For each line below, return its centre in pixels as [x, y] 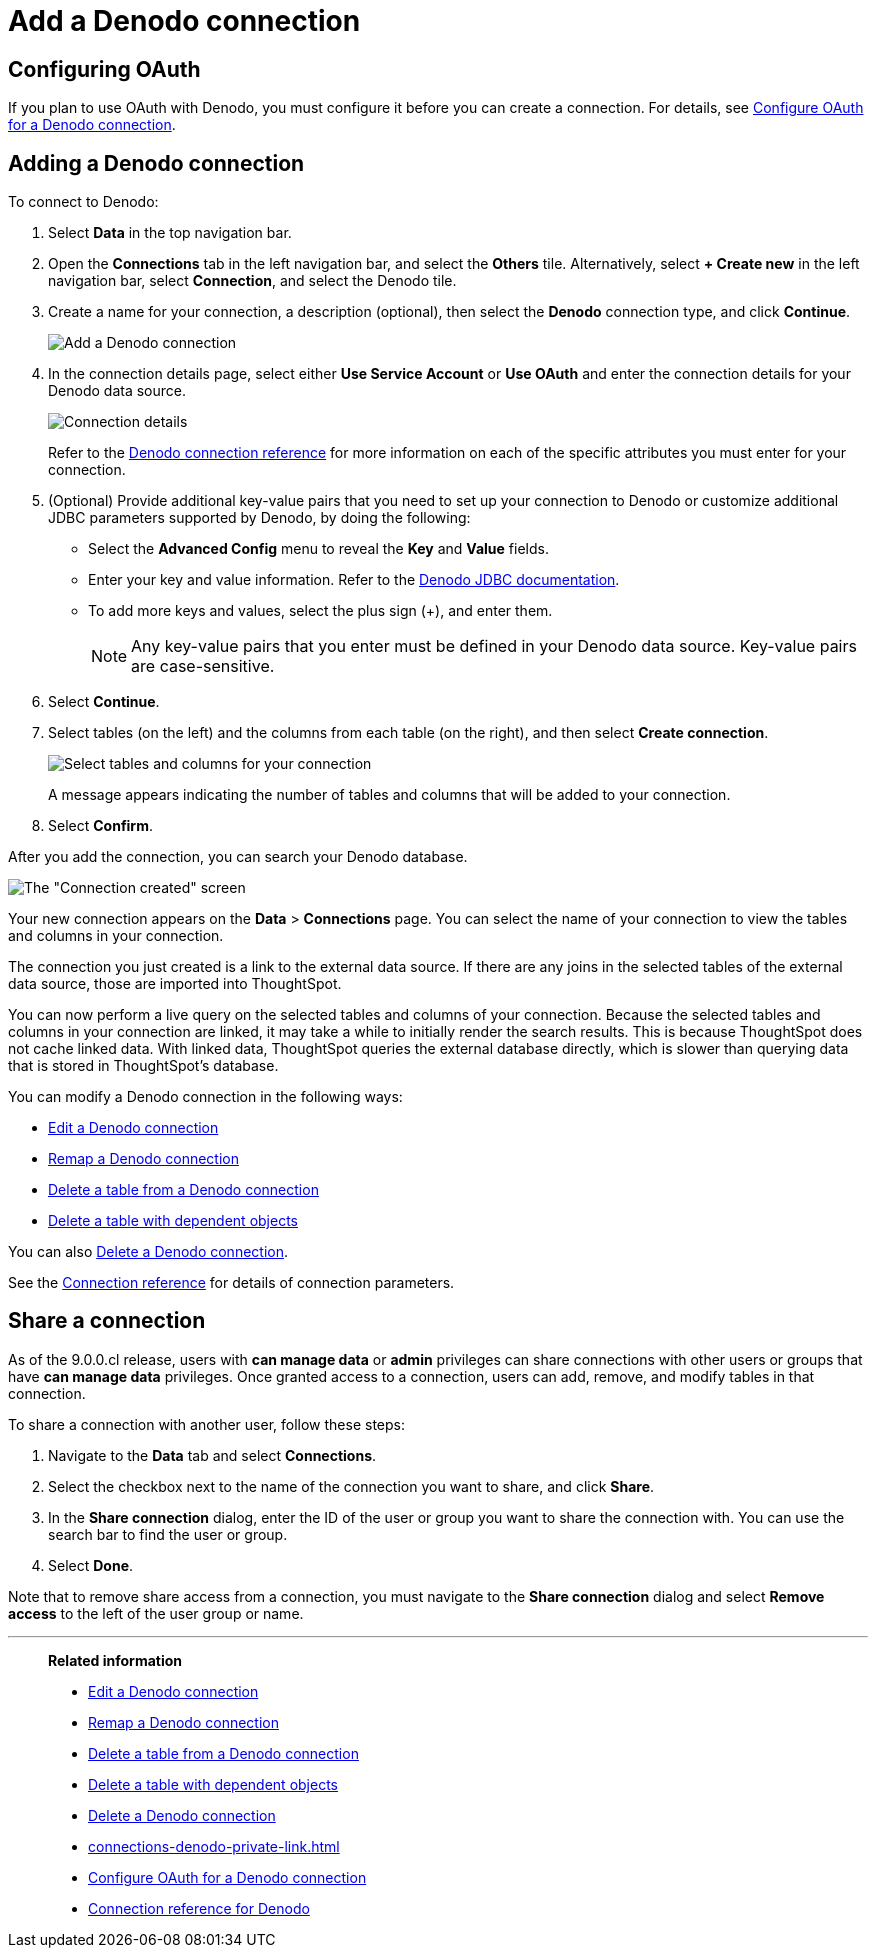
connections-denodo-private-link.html [214, 1846]
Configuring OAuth [104, 69]
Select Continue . [104, 702]
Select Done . [91, 1565]
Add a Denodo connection [184, 21]
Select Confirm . [100, 826]
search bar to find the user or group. [168, 1534]
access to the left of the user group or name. [156, 1613]
